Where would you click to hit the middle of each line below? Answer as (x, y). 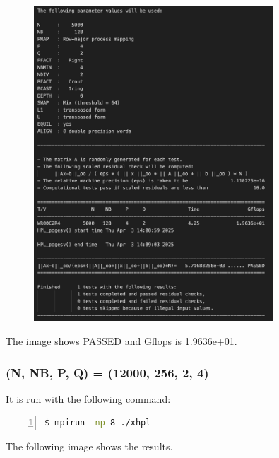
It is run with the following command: (88, 398)
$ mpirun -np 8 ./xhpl (98, 423)
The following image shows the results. (89, 446)
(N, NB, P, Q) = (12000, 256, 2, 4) (107, 372)
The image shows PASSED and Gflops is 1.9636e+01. (121, 341)
